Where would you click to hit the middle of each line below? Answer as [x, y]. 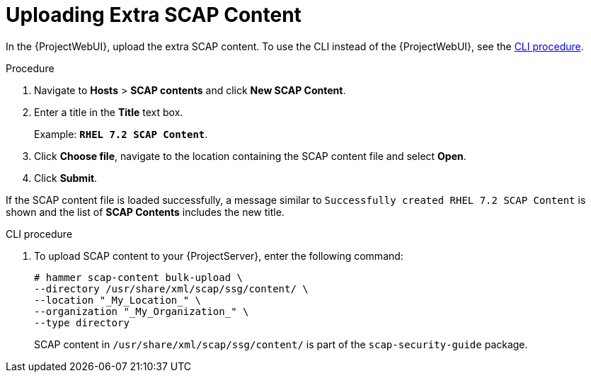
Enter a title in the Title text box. [109, 112]
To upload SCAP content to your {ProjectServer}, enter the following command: [219, 256]
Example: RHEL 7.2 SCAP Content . [121, 134]
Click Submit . [66, 178]
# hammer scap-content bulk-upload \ [139, 277]
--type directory [82, 322]
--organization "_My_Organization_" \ [142, 311]
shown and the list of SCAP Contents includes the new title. [145, 212]
